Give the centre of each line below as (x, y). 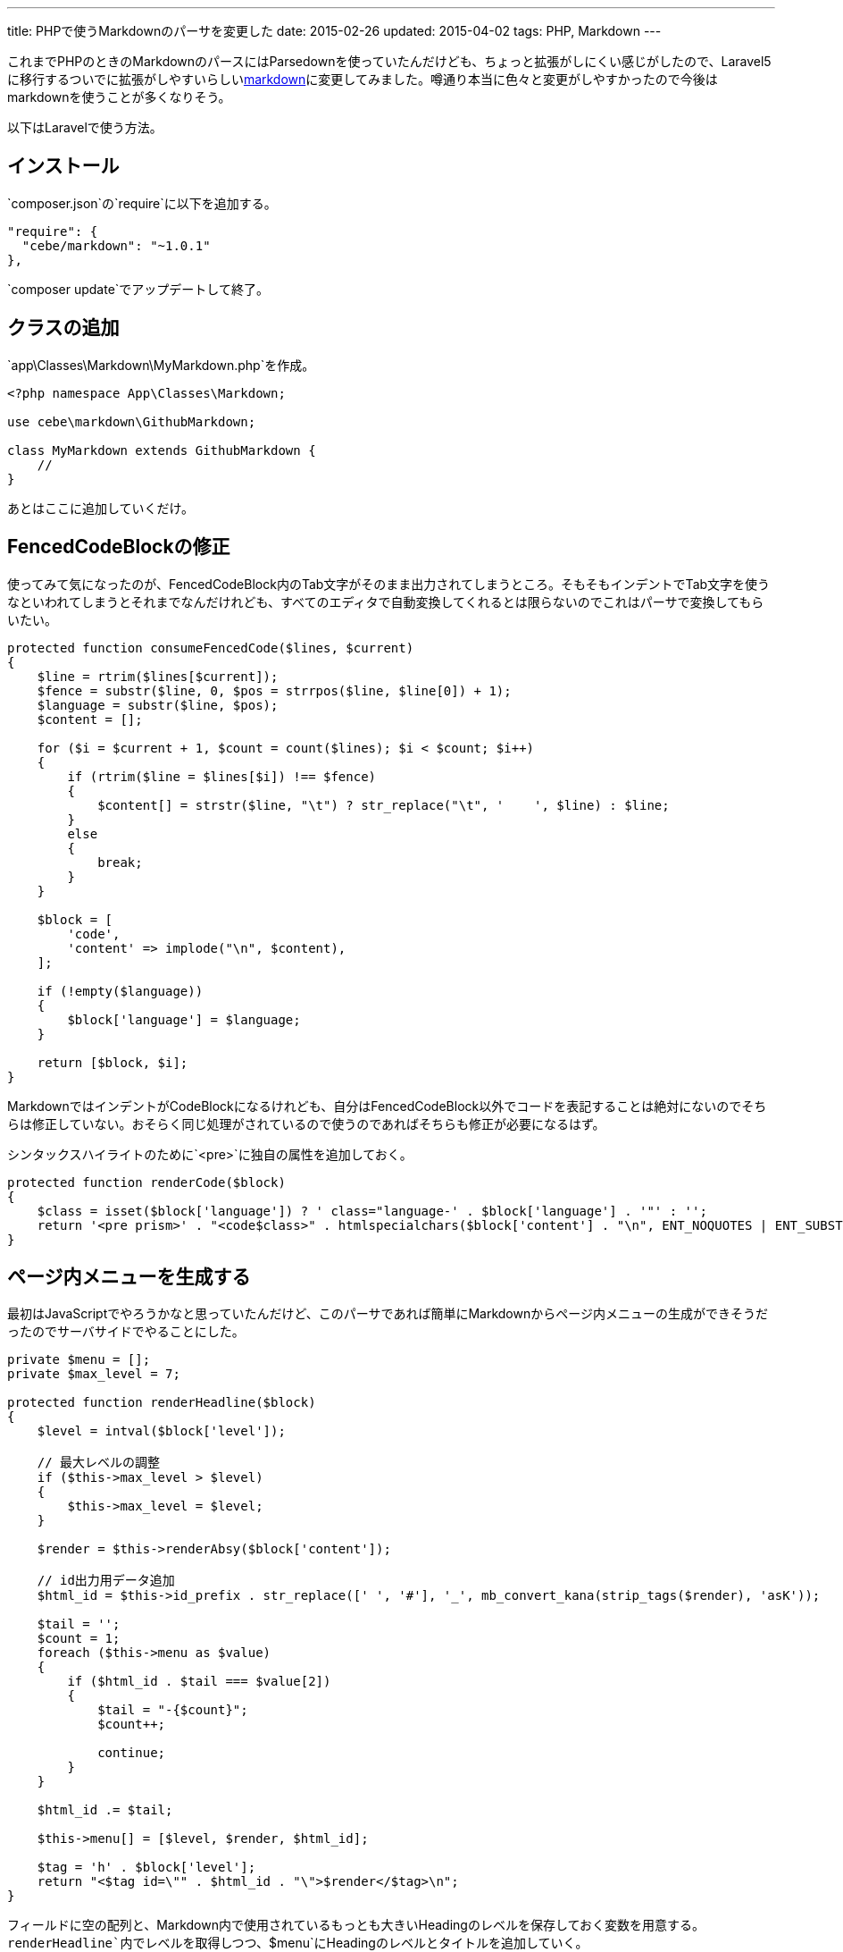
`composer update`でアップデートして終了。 (138, 289)
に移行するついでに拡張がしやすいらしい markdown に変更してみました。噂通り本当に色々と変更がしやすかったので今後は (363, 79)
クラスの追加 (63, 328)
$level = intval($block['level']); (161, 1431)
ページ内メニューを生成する (129, 1276)
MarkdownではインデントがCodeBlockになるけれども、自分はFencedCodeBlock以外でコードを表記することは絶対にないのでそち (387, 1106)
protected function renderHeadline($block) (162, 1403)
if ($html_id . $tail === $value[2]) (199, 1682)
